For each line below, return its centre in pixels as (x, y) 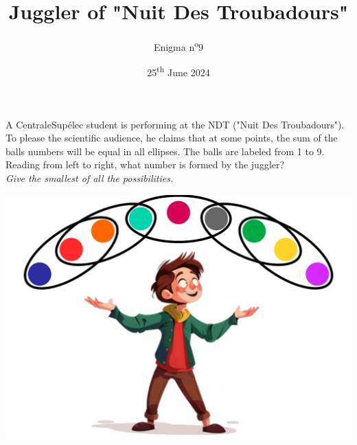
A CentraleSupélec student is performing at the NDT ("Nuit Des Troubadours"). (175, 124)
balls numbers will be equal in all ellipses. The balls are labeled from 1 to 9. (165, 151)
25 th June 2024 (178, 71)
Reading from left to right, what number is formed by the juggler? (145, 164)
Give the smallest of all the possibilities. (90, 178)
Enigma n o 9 (178, 46)
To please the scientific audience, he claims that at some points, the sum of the (172, 138)
